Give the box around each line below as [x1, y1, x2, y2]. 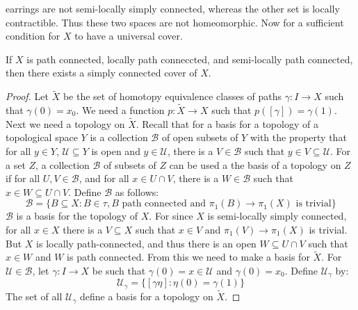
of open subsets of [161, 130, 238, 145]
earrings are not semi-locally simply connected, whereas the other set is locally [6, 1, 340, 15]
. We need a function [76, 103, 165, 117]
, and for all [79, 171, 129, 186]
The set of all [6, 289, 63, 304]
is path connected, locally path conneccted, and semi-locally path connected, [26, 51, 353, 66]
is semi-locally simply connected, [207, 209, 347, 223]
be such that [92, 263, 146, 277]
